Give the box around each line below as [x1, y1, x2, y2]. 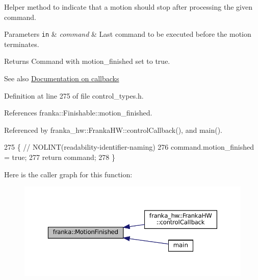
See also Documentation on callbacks [4, 73, 119, 84]
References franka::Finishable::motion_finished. [4, 107, 152, 118]
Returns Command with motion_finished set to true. [4, 56, 170, 66]
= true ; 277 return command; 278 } [4, 152, 115, 162]
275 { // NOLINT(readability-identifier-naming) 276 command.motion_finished [4, 142, 254, 152]
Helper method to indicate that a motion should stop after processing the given [4, 2, 252, 12]
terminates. [4, 38, 39, 49]
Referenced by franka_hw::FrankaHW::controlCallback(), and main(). [4, 124, 223, 135]
